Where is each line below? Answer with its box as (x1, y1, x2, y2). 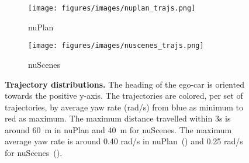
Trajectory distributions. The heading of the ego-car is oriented (5, 78, 244, 90)
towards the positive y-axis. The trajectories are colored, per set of (5, 89, 243, 102)
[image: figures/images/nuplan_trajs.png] (28, 4, 196, 12)
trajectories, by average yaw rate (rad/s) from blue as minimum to (5, 100, 243, 113)
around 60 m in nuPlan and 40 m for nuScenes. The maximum (5, 123, 232, 136)
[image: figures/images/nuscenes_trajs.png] (28, 41, 204, 50)
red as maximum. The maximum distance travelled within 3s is (5, 112, 231, 124)
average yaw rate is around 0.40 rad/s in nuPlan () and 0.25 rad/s (5, 135, 243, 147)
